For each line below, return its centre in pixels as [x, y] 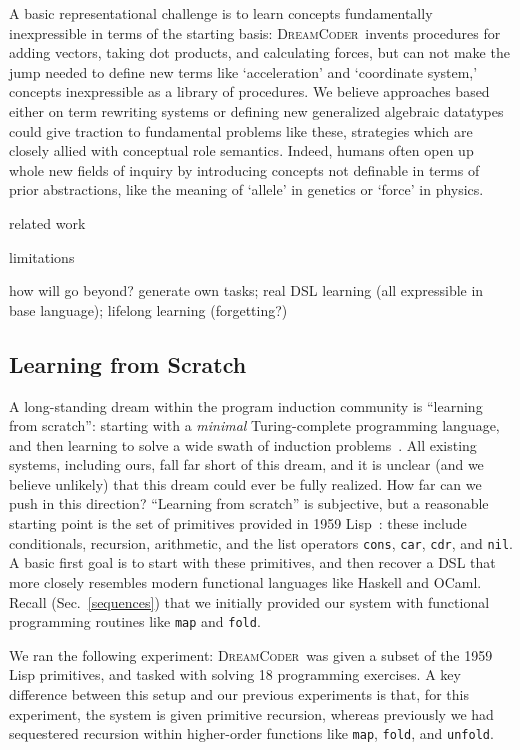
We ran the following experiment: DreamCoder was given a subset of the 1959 [251, 654]
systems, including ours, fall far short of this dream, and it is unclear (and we [246, 464]
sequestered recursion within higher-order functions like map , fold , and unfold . [251, 733]
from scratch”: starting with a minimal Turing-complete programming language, [254, 425]
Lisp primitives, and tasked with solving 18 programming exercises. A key [235, 674]
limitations [42, 256]
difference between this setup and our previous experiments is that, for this [239, 693]
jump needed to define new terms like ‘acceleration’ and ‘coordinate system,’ [243, 71]
